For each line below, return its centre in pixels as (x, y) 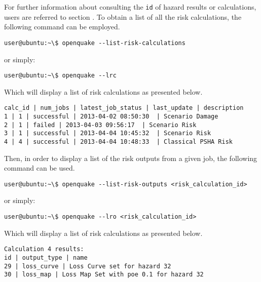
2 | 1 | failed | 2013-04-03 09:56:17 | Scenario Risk (100, 125)
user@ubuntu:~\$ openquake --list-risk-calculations (95, 43)
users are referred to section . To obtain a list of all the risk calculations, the (123, 16)
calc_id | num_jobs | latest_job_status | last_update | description (124, 108)
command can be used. (40, 168)
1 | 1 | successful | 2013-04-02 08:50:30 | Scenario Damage (111, 116)
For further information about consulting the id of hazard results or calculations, (130, 7)
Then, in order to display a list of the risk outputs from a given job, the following (131, 158)
